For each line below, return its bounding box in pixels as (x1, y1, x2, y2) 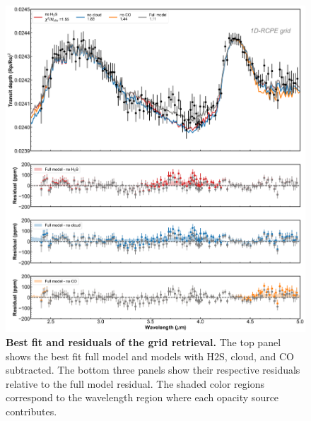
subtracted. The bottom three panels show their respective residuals (6, 362, 300, 377)
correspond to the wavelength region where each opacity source (6, 390, 279, 405)
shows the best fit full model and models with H (6, 348, 215, 363)
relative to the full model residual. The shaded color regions (6, 376, 264, 391)
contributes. (6, 403, 57, 418)
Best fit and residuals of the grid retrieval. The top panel (6, 334, 281, 349)
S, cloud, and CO (219, 348, 294, 363)
